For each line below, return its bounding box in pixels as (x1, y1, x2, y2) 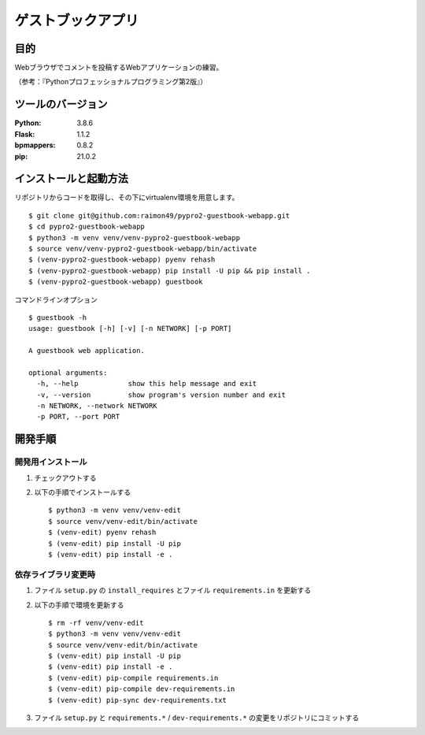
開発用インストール (14, 457, 87, 468)
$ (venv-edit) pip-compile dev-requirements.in (48, 685, 235, 693)
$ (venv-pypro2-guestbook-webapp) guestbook (28, 277, 204, 287)
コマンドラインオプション (14, 295, 98, 304)
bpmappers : (14, 140, 56, 150)
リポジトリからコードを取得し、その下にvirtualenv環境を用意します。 (14, 193, 239, 202)
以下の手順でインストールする (34, 488, 131, 497)
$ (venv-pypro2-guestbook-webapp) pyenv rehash (28, 255, 216, 264)
